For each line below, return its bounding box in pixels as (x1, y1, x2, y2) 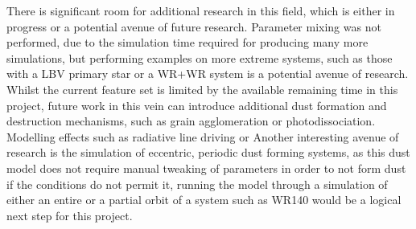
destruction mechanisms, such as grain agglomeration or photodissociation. (6, 112, 376, 129)
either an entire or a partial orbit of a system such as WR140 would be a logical (6, 191, 402, 208)
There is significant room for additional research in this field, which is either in (6, 2, 395, 18)
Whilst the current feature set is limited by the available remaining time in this (6, 80, 398, 97)
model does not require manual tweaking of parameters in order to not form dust (6, 159, 406, 176)
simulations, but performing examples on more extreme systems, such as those (6, 49, 393, 66)
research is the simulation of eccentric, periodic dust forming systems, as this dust (6, 144, 410, 161)
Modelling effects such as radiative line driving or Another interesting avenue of (6, 128, 399, 145)
